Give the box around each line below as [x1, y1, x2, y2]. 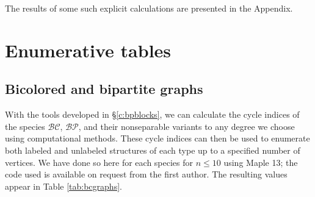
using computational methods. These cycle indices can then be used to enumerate [5, 132, 310, 145]
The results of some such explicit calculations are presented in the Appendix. [5, 2, 293, 14]
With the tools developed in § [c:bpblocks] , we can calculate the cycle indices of [5, 108, 300, 121]
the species [5, 120, 45, 132]
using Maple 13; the [223, 156, 298, 168]
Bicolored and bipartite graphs [5, 79, 203, 98]
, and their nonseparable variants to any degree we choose [78, 120, 295, 132]
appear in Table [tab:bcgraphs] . [5, 179, 122, 192]
